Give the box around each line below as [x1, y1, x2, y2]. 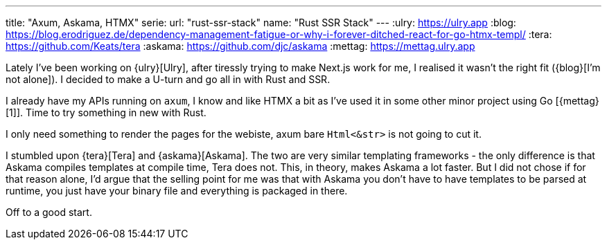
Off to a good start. [6, 206, 92, 218]
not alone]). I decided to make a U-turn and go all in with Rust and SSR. [6, 73, 331, 85]
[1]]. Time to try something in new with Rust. [6, 107, 206, 118]
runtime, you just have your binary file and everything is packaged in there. [6, 185, 348, 197]
